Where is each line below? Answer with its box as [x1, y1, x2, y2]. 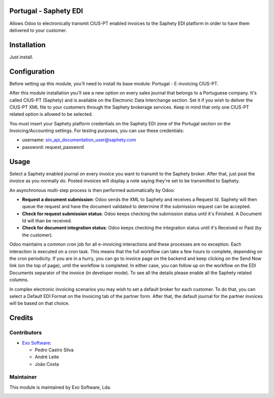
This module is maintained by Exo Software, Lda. [9, 384, 112, 390]
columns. [9, 277, 29, 283]
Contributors [9, 329, 42, 336]
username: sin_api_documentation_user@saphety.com [22, 137, 136, 143]
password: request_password [22, 144, 84, 150]
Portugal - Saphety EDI [9, 7, 83, 15]
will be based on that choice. [9, 300, 70, 307]
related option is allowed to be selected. [9, 111, 93, 117]
